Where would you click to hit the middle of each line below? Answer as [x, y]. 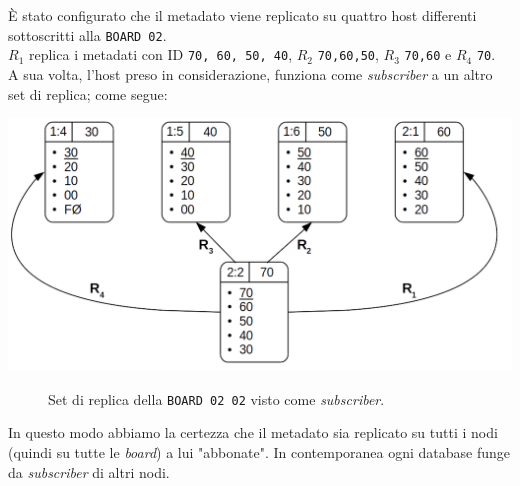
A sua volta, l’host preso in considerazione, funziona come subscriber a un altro [250, 73]
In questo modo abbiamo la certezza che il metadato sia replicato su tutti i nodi [253, 432]
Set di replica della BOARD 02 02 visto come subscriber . [216, 398]
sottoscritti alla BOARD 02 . [87, 34]
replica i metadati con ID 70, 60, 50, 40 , [160, 54]
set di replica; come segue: [88, 93]
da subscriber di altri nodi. [89, 471]
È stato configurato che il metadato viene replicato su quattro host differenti [242, 15]
